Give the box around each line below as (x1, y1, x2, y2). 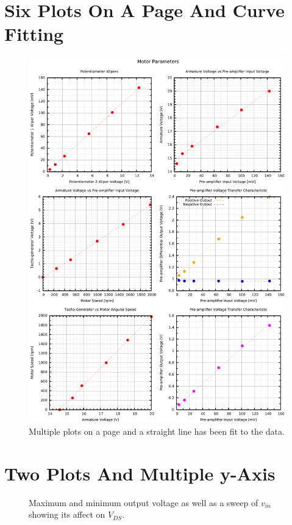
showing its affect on (29, 508, 105, 521)
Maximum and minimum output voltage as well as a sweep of (29, 496, 258, 509)
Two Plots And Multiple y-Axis (4, 460, 276, 485)
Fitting (4, 21, 64, 46)
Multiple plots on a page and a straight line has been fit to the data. (29, 425, 285, 437)
